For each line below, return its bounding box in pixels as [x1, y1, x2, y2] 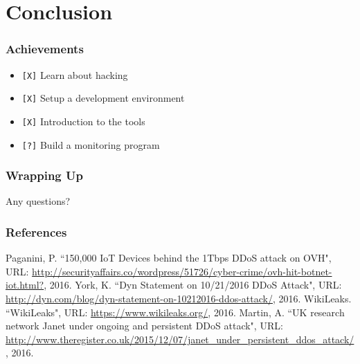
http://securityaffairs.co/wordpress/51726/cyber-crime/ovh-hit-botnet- [32, 264, 332, 278]
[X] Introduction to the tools [21, 113, 145, 128]
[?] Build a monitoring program [21, 137, 160, 152]
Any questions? [6, 194, 71, 208]
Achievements [6, 40, 84, 57]
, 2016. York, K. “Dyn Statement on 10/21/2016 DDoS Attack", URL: [44, 277, 342, 292]
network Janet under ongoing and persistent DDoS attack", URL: [6, 318, 283, 333]
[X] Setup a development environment [21, 91, 185, 105]
